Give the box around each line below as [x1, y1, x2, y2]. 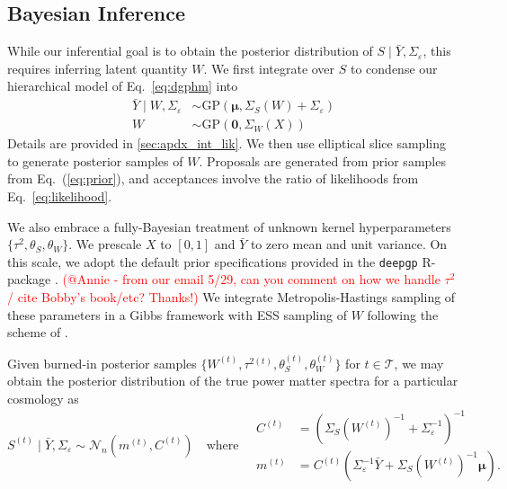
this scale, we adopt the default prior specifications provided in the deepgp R [7, 252, 431, 271]
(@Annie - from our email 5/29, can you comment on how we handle [62, 270, 440, 289]
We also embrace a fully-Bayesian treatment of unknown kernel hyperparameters [7, 217, 451, 236]
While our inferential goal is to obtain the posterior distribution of [7, 41, 373, 60]
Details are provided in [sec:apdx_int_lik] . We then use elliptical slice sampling [7, 134, 446, 153]
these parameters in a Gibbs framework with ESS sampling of [7, 305, 347, 324]
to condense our [350, 58, 438, 77]
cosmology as [7, 388, 79, 407]
